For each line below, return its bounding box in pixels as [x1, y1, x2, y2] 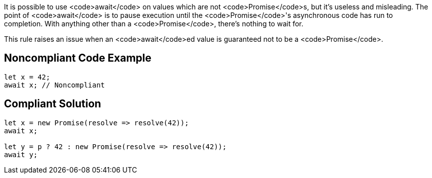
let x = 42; [4, 73, 50, 81]
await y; [4, 150, 38, 159]
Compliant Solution [4, 97, 101, 110]
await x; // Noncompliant [4, 81, 105, 89]
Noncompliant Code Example [4, 52, 151, 65]
